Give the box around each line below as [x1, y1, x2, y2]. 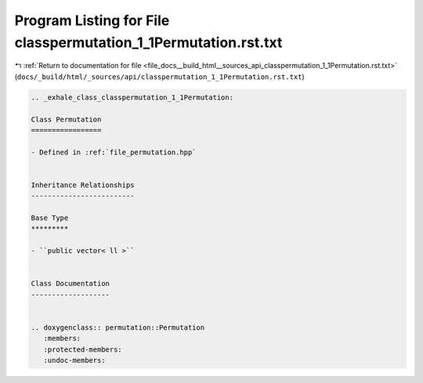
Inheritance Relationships [31, 180, 135, 190]
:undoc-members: [43, 356, 106, 365]
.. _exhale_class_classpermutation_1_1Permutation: [31, 92, 234, 102]
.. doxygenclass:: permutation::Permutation [31, 323, 205, 332]
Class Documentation [31, 279, 110, 288]
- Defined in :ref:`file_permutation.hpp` [31, 147, 197, 157]
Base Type [31, 214, 69, 222]
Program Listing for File [14, 12, 170, 29]
